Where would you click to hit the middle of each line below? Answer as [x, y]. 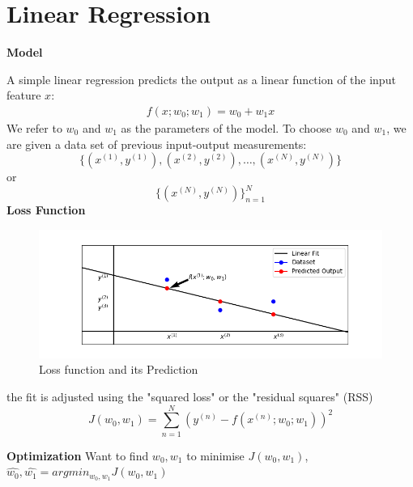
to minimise [215, 455]
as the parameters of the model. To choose [226, 127]
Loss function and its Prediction [119, 369]
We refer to [34, 127]
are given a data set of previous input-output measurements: [157, 144]
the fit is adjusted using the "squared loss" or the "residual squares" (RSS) [190, 396]
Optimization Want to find [78, 455]
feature [24, 95]
